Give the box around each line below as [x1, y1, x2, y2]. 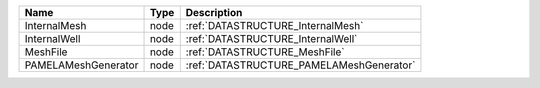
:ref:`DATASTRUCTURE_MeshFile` [185, 45, 345, 59]
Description [185, 6, 243, 19]
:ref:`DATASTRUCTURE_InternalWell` [185, 32, 358, 45]
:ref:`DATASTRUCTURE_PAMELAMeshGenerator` [185, 58, 416, 72]
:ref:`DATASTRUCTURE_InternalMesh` [185, 19, 364, 32]
